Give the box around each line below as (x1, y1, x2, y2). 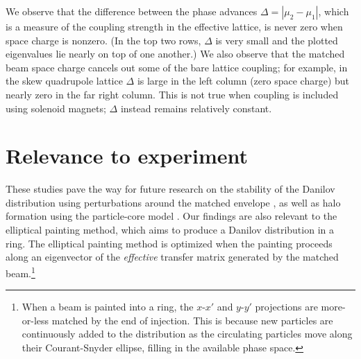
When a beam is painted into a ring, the (22, 299, 194, 314)
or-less (22, 313, 49, 327)
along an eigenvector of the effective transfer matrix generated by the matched (6, 249, 339, 264)
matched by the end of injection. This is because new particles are (51, 313, 333, 327)
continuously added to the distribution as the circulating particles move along (22, 326, 353, 341)
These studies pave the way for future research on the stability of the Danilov (6, 182, 335, 196)
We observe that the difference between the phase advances (6, 4, 258, 18)
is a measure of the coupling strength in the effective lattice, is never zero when (6, 19, 343, 33)
